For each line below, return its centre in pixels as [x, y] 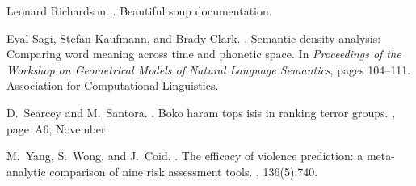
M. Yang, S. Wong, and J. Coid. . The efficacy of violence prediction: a [185, 156]
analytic [26, 171]
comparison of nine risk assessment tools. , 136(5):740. [184, 171]
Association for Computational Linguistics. [113, 85]
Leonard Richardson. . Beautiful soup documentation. [139, 11]
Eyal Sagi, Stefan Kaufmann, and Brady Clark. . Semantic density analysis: [194, 38]
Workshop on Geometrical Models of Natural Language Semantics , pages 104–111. [209, 69]
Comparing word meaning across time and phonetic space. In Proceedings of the [204, 54]
